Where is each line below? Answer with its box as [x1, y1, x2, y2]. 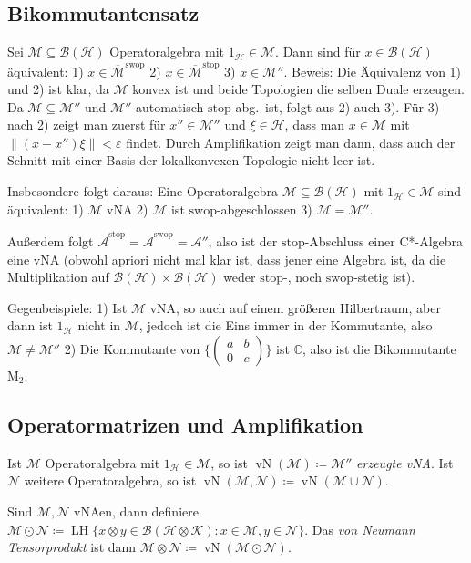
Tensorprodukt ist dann [7, 537, 137, 557]
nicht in [77, 316, 121, 335]
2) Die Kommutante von [64, 339, 200, 358]
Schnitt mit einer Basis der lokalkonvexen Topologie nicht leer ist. [7, 151, 375, 170]
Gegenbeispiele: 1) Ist [7, 297, 128, 317]
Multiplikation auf [7, 267, 109, 287]
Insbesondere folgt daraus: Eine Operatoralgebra [7, 182, 278, 201]
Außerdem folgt [7, 231, 94, 250]
